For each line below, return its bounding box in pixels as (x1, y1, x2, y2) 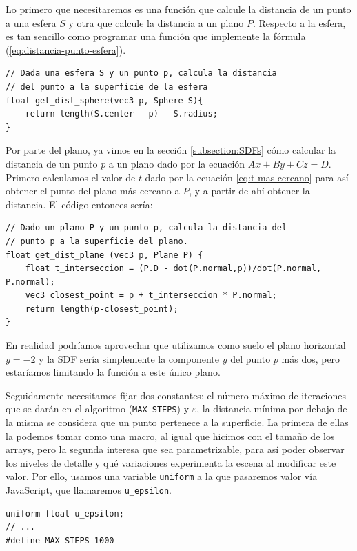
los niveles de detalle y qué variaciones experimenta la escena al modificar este (6, 455, 336, 470)
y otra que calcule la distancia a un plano (68, 15, 244, 30)
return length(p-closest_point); (25, 303, 178, 314)
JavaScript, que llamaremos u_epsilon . (6, 483, 172, 497)
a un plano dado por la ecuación (108, 156, 245, 170)
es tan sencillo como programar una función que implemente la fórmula (6, 29, 306, 43)
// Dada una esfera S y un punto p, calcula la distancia (6, 68, 277, 79)
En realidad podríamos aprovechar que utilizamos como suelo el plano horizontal (6, 338, 346, 352)
